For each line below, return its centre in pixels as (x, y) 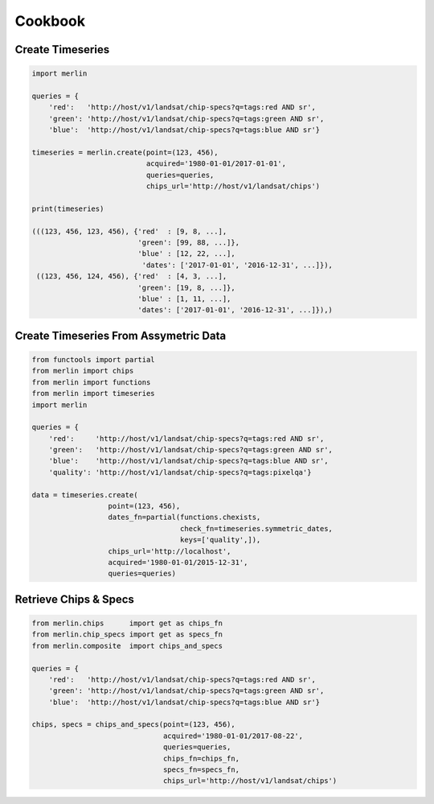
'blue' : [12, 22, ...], (187, 254)
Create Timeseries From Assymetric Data (121, 335)
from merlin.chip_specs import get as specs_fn (127, 635)
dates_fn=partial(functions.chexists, (184, 517)
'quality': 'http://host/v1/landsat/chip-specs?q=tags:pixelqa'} (180, 472)
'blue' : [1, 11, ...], (184, 299)
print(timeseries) (68, 208)
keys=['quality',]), (220, 540)
